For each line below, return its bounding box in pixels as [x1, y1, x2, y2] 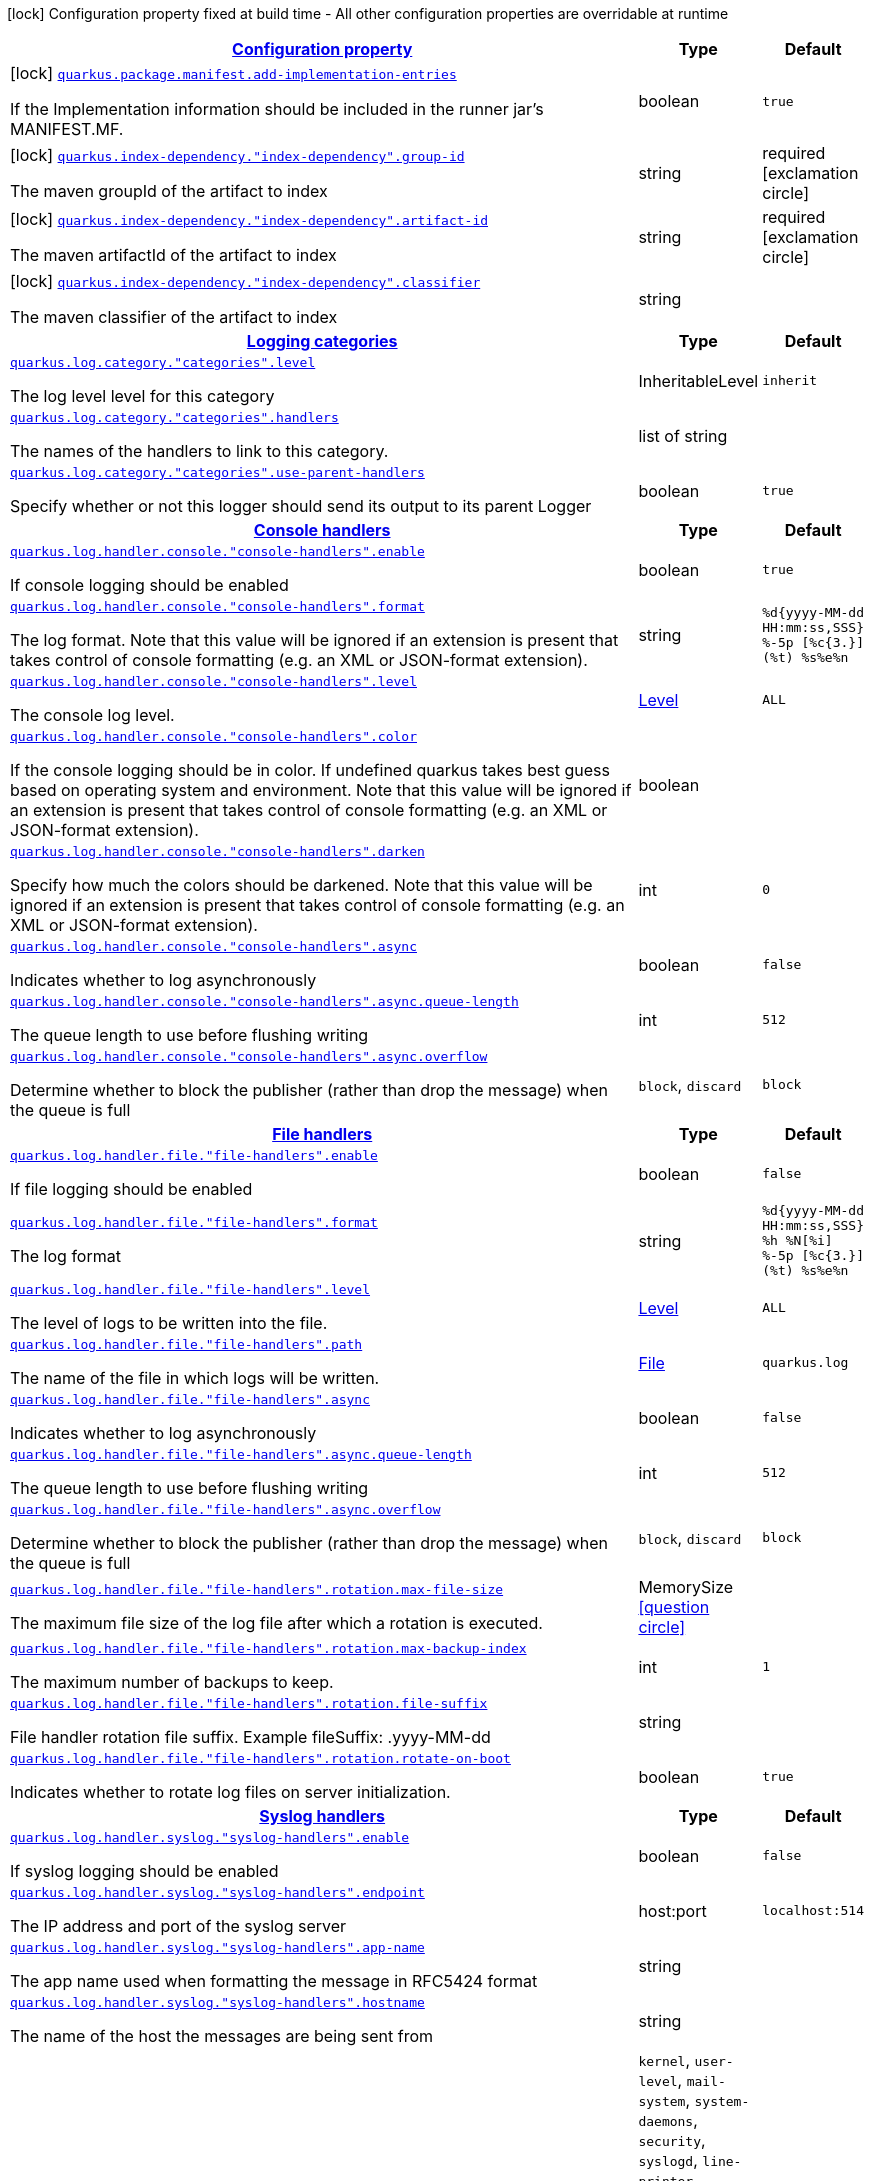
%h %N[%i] [762, 1233, 833, 1248]
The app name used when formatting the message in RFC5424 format [10, 1971, 538, 1991]
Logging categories [246, 331, 398, 351]
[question [638, 1597, 710, 1617]
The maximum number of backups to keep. [10, 1672, 334, 1692]
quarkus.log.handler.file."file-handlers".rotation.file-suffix [10, 1696, 488, 1711]
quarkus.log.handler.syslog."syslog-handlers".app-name [10, 1940, 425, 1955]
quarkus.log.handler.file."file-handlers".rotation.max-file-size [10, 1581, 504, 1597]
